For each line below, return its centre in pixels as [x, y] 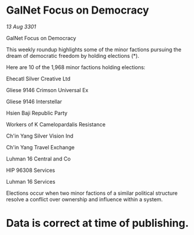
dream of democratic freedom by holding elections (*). [73, 56]
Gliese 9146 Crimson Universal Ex [47, 90]
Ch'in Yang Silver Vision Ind [40, 136]
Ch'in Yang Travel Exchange [41, 147]
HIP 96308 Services [30, 170]
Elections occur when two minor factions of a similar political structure [92, 193]
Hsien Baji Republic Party [37, 113]
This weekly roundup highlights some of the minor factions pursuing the [94, 49]
